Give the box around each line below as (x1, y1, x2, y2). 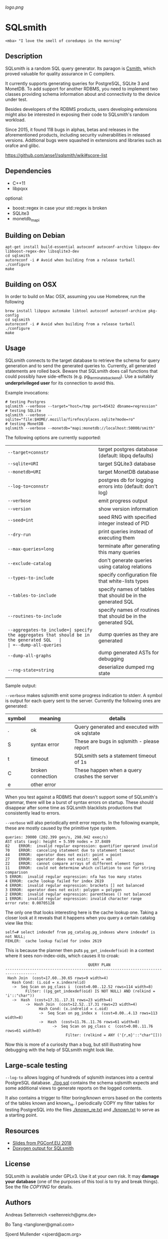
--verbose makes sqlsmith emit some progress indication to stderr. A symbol (5, 692, 162, 698)
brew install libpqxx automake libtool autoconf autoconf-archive (5, 308, 146, 313)
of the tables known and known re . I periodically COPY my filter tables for (5, 1100, 155, 1108)
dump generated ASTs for (98, 649, 159, 656)
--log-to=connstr (7, 483, 49, 489)
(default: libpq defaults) (98, 452, 154, 459)
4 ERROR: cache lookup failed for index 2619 (5, 878, 104, 884)
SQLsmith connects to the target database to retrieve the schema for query (5, 357, 160, 363)
